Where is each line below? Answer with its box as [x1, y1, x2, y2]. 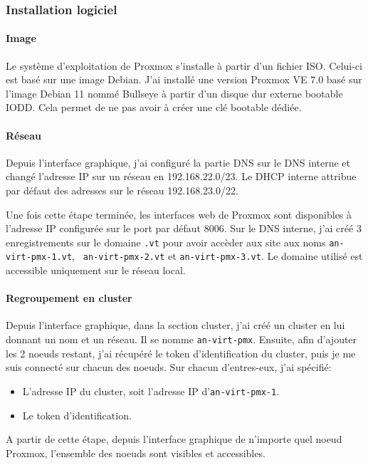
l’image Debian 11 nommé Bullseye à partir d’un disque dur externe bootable [6, 85, 343, 100]
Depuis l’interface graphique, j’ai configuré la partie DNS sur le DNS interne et [6, 155, 351, 169]
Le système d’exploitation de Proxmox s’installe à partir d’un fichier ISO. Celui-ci [6, 58, 362, 73]
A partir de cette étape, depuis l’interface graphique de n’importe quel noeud [6, 432, 342, 446]
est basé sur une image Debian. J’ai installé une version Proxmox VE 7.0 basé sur [6, 72, 362, 87]
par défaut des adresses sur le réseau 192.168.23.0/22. [6, 183, 238, 197]
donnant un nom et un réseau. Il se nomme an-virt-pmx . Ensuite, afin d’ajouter [6, 332, 357, 347]
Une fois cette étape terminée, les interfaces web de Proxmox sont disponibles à [6, 207, 352, 221]
